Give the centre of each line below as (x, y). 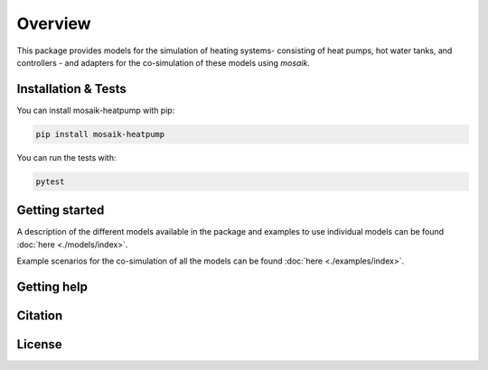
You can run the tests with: (66, 157)
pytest (50, 181)
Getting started (61, 211)
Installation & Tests (71, 89)
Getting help (52, 287)
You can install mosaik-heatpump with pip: (96, 110)
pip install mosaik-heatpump (100, 134)
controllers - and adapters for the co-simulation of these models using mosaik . (164, 62)
